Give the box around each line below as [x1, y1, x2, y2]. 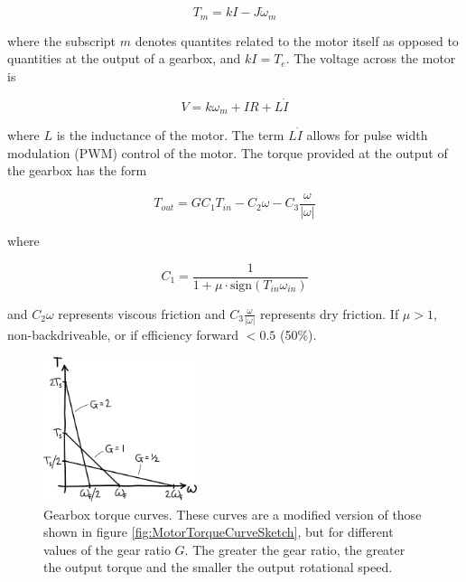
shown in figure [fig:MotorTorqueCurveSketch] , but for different [43, 522, 394, 541]
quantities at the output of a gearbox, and [7, 49, 241, 68]
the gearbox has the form [7, 161, 147, 180]
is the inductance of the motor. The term [56, 126, 284, 145]
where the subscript [7, 31, 116, 50]
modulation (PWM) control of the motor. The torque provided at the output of [7, 143, 448, 162]
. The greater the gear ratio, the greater [184, 540, 405, 559]
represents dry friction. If [260, 304, 399, 323]
